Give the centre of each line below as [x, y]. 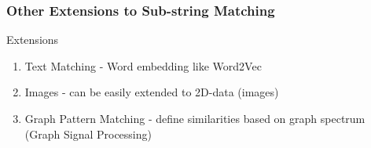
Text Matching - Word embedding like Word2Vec [143, 65]
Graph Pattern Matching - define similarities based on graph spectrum [195, 118]
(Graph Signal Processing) [88, 134]
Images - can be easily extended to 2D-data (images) [152, 92]
